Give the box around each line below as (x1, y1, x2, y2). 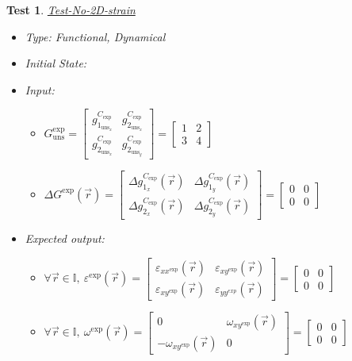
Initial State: (25, 55, 87, 71)
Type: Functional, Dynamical (25, 28, 166, 44)
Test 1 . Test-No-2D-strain (6, 2, 136, 17)
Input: (25, 81, 55, 98)
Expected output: (25, 230, 105, 247)
